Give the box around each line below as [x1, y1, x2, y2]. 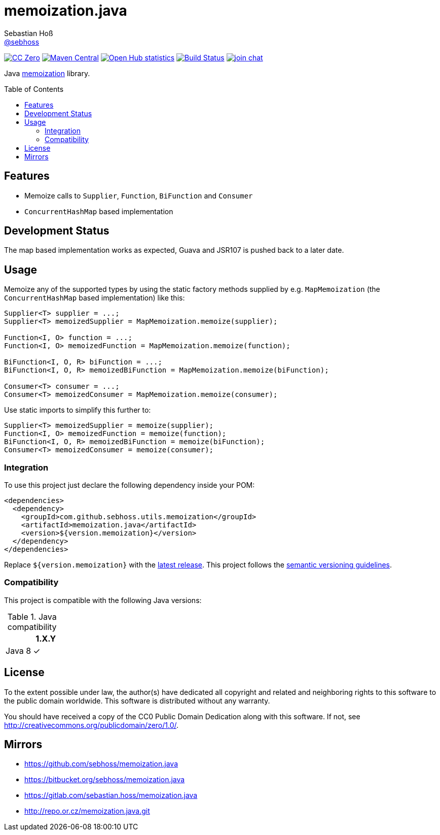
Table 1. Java [7, 611, 57, 622]
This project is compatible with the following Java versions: [4, 595, 202, 605]
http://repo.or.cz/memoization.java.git [24, 807, 150, 816]
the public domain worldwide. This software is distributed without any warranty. [4, 696, 270, 705]
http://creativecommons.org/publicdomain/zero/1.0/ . [4, 720, 179, 729]
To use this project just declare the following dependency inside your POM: [4, 481, 255, 490]
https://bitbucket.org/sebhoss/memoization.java [24, 775, 185, 784]
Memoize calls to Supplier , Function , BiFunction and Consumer [24, 191, 253, 200]
